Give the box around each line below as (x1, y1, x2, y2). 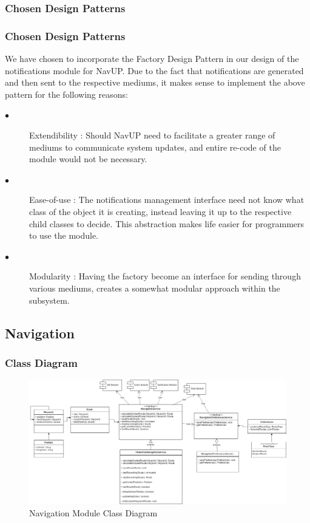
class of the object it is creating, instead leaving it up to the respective (29, 205, 292, 217)
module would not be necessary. (29, 152, 147, 165)
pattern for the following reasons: (5, 87, 128, 100)
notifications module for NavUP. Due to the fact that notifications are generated (5, 64, 304, 77)
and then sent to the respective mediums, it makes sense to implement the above (5, 76, 305, 89)
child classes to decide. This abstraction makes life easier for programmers (29, 217, 305, 230)
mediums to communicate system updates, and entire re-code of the (29, 140, 281, 153)
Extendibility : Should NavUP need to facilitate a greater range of (29, 129, 275, 142)
